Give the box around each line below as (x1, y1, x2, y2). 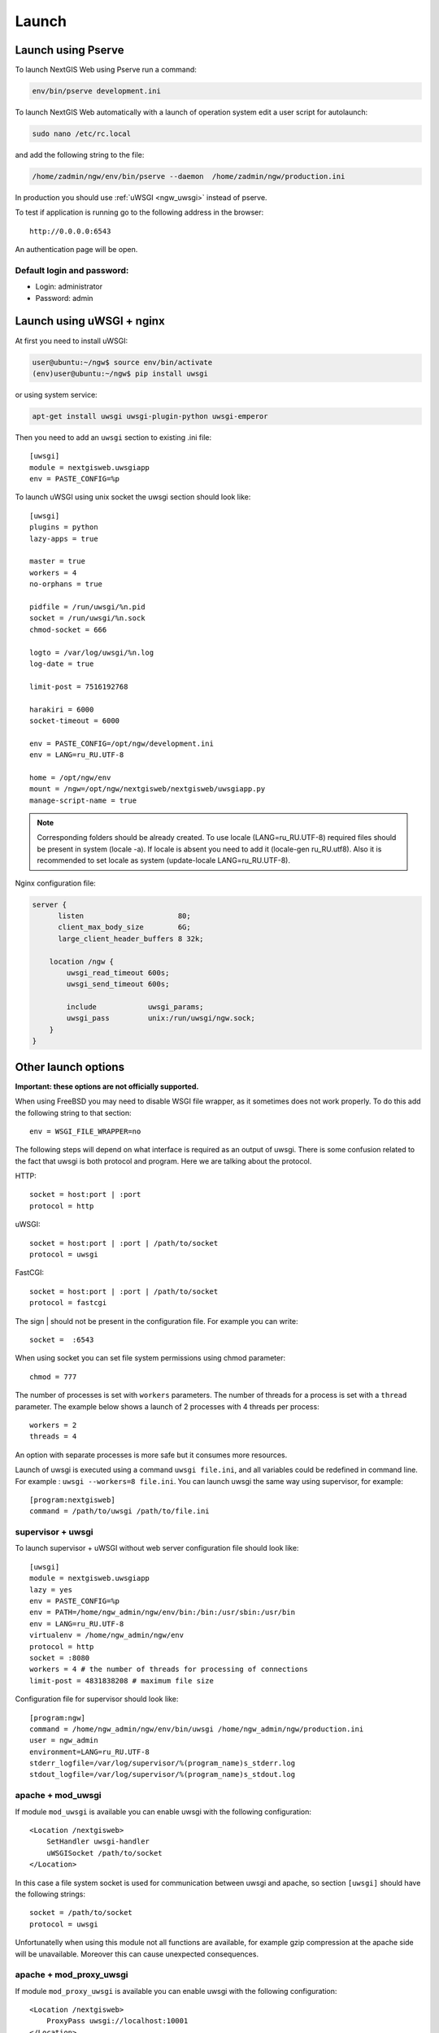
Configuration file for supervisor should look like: (15, 1694, 179, 1704)
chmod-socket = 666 (29, 625, 107, 634)
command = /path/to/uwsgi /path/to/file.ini (29, 1507, 211, 1516)
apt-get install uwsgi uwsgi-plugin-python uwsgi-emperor (32, 411, 268, 420)
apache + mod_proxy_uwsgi (15, 1969, 128, 1980)
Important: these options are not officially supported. (15, 1082, 199, 1091)
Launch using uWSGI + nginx (15, 314, 166, 329)
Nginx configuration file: (15, 878, 97, 888)
